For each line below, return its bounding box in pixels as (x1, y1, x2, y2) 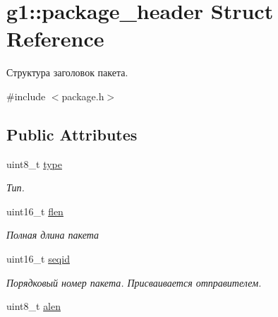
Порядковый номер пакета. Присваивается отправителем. (6, 275, 262, 289)
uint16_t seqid (6, 251, 70, 266)
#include (6, 88, 46, 103)
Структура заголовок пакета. (6, 65, 128, 80)
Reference (6, 24, 104, 53)
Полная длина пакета (6, 227, 99, 242)
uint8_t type (6, 156, 62, 171)
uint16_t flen (6, 203, 64, 218)
